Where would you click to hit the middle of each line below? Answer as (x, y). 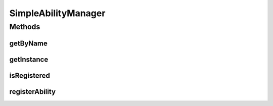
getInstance (29, 59)
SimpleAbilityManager (57, 13)
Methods (25, 27)
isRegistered (30, 75)
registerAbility (32, 92)
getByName (28, 43)
